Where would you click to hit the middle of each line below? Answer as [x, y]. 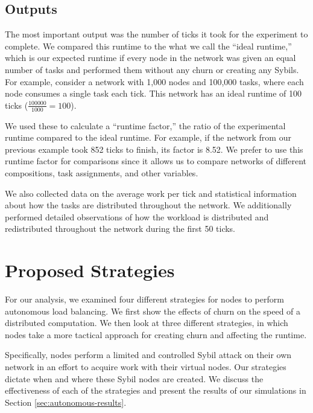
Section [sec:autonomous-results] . [66, 402]
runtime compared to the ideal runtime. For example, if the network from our [148, 137]
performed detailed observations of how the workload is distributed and [137, 216]
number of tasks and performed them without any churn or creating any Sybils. [152, 69]
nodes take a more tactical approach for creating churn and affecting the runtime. [156, 334]
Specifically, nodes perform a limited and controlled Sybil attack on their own [148, 355]
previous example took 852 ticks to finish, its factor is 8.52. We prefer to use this [154, 149]
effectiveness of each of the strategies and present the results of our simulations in [156, 390]
